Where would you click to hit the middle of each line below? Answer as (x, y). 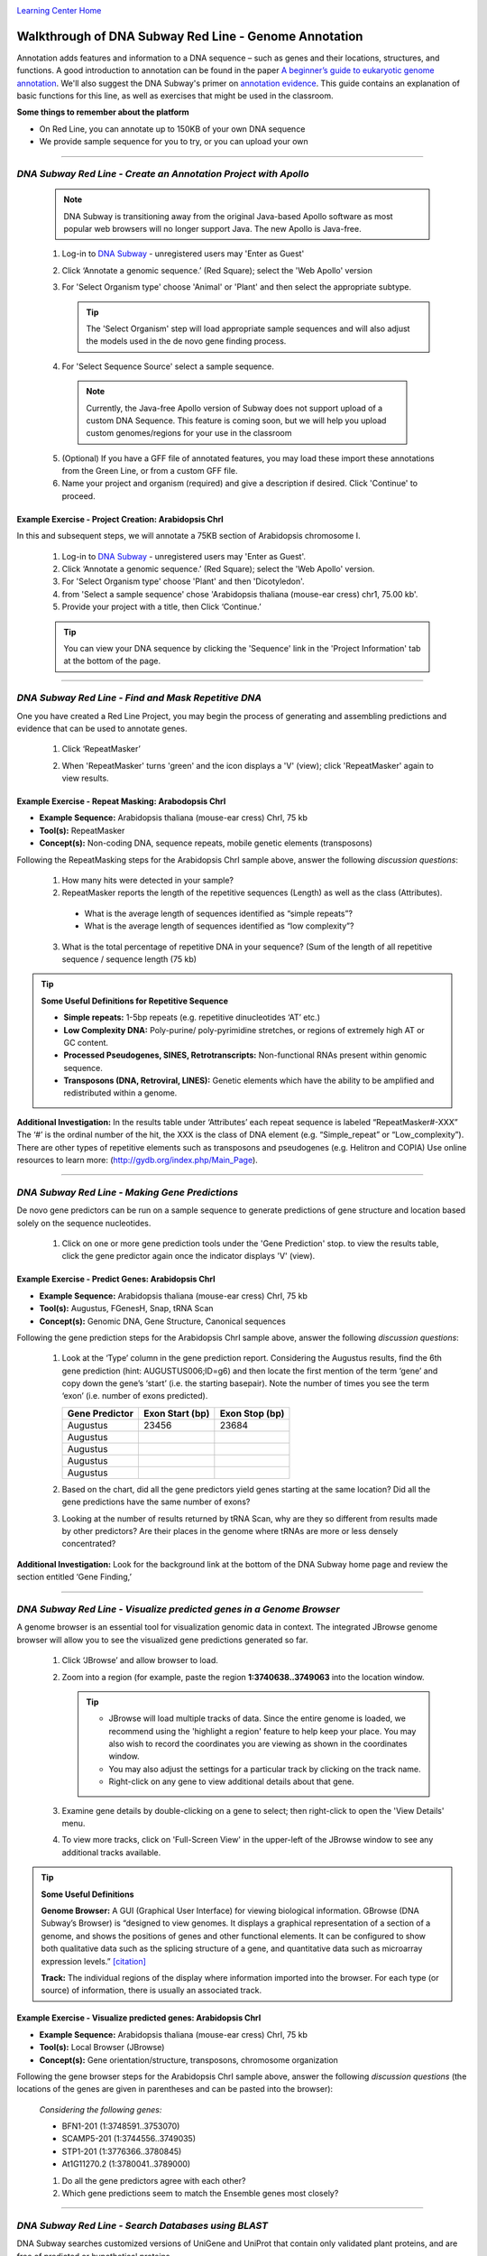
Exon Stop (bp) (252, 1413)
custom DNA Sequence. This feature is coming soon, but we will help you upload (236, 421)
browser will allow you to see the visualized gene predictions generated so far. (162, 1640)
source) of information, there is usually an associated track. (151, 1991)
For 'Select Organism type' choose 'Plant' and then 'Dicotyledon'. (184, 581)
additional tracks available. (111, 1852)
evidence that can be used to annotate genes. (102, 728)
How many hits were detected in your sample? (148, 881)
